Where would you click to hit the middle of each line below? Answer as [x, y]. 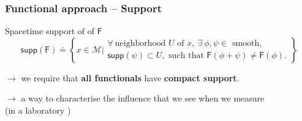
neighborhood [140, 44]
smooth [246, 44]
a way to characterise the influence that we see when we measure [143, 98]
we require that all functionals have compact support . [130, 77]
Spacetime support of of [50, 31]
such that [186, 56]
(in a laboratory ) [38, 110]
